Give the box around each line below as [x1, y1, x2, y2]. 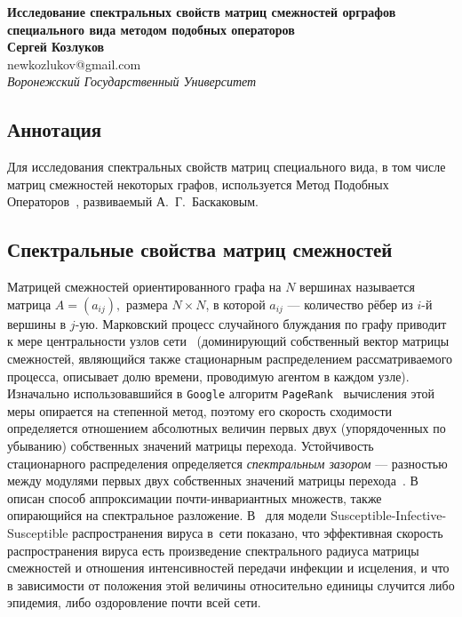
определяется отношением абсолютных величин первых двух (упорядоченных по [7, 419, 446, 437]
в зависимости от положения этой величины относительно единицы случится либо [7, 575, 455, 594]
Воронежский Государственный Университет [7, 72, 257, 91]
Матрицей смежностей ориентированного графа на [7, 277, 282, 296]
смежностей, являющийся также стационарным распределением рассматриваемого [7, 349, 453, 367]
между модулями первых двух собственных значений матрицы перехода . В [7, 471, 418, 490]
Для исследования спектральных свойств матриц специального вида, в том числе [7, 157, 446, 176]
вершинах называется [299, 277, 415, 296]
